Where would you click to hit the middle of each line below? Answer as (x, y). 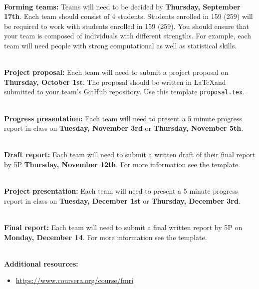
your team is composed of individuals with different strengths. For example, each (128, 36)
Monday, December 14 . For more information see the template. (106, 237)
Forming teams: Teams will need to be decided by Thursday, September (122, 6)
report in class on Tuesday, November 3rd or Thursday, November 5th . (124, 128)
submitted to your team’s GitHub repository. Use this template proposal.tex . (125, 92)
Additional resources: (41, 263)
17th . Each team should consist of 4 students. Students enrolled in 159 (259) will (129, 16)
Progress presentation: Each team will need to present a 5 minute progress (123, 118)
